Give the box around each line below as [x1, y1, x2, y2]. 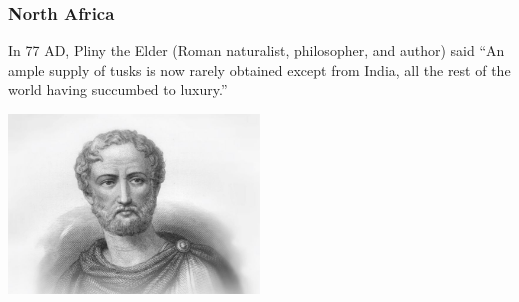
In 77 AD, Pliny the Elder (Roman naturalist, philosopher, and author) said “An [8, 40, 505, 61]
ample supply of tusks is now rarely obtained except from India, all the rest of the [8, 59, 511, 80]
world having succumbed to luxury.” [8, 79, 228, 100]
